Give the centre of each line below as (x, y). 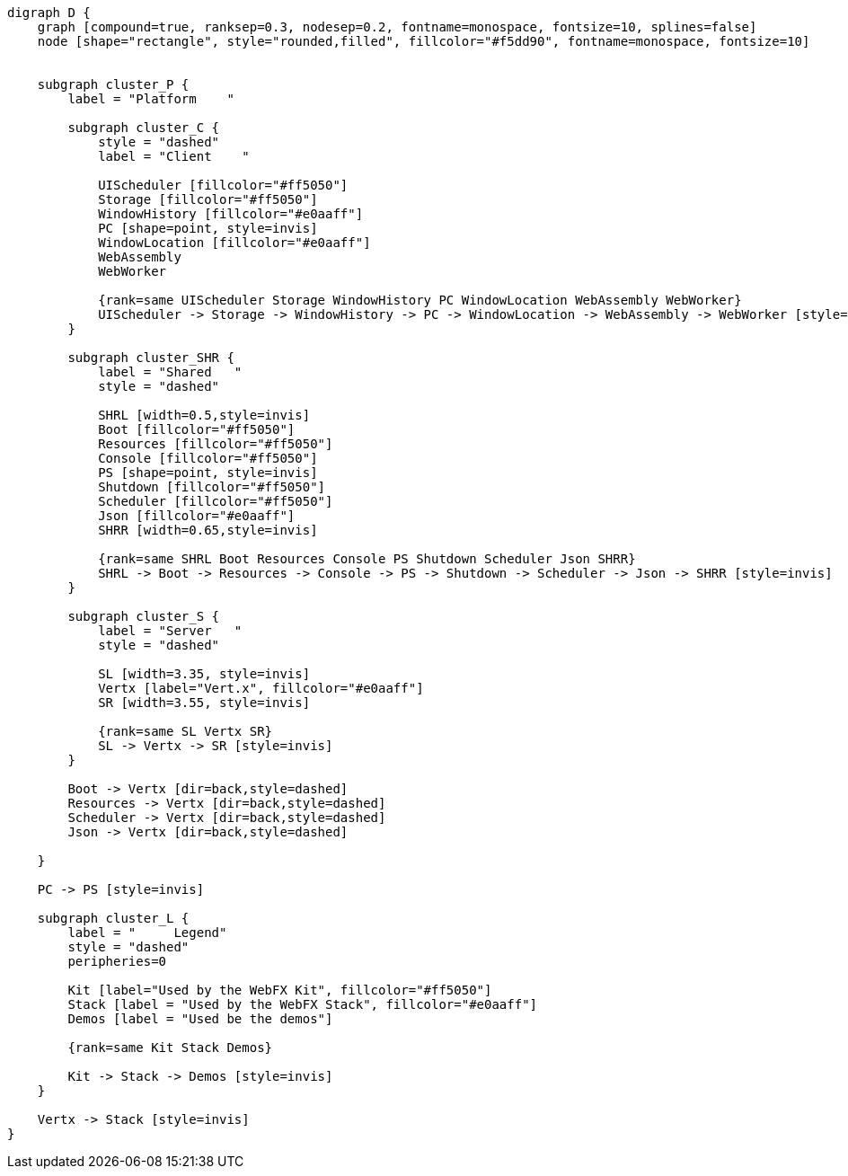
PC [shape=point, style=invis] (208, 228)
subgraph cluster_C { (144, 128)
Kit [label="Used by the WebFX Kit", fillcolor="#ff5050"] (280, 990)
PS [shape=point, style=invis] (208, 473)
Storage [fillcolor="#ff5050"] (208, 199)
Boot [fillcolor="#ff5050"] (197, 429)
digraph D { (49, 13)
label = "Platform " (151, 99)
